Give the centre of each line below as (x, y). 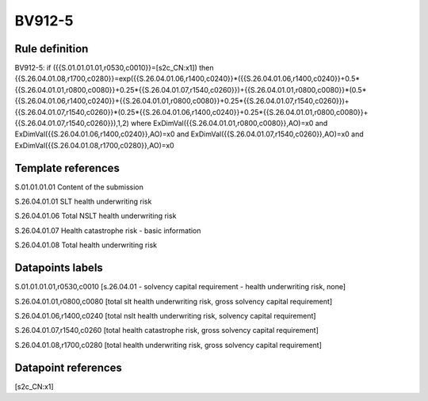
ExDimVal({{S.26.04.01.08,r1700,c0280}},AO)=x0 (94, 145)
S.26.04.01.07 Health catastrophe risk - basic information (108, 231)
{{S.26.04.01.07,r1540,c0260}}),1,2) (72, 124)
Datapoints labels (59, 268)
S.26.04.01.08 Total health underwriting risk (86, 245)
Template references (67, 168)
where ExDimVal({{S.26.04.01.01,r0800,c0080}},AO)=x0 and (229, 124)
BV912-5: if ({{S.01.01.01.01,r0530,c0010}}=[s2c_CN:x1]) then (114, 68)
